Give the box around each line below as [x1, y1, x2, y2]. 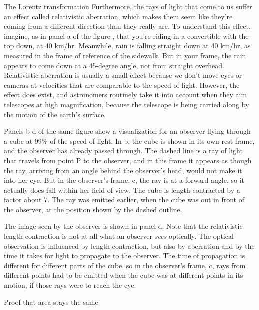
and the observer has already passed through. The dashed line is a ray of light [4, 145, 243, 156]
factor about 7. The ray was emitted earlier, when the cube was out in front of [4, 194, 244, 205]
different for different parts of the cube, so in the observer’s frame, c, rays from [4, 260, 246, 270]
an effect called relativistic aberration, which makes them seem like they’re [4, 11, 233, 21]
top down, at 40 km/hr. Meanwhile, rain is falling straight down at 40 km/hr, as [4, 40, 251, 51]
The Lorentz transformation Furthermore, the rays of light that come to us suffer [4, 1, 252, 11]
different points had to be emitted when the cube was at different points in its [4, 270, 243, 280]
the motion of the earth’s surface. [4, 109, 106, 119]
